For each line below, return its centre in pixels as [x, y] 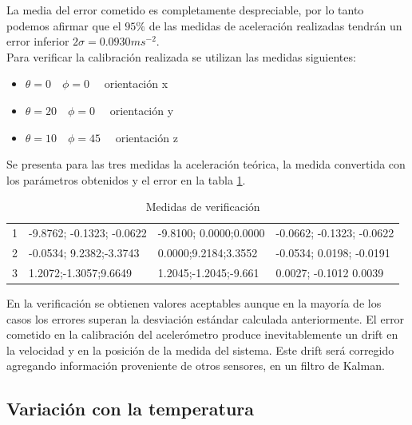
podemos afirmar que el [64, 25]
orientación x [136, 83]
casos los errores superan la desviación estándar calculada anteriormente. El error [206, 318]
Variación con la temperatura [131, 409]
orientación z [147, 137]
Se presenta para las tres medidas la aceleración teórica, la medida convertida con [206, 164]
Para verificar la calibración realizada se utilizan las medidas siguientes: [181, 56]
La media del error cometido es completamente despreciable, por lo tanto [185, 10]
